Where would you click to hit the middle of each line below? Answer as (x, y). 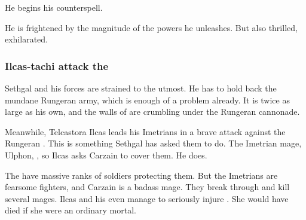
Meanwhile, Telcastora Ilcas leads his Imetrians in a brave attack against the (145, 131)
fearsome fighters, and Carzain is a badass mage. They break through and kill (147, 187)
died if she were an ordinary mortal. (71, 210)
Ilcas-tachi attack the (57, 65)
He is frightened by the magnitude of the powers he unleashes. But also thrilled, (151, 27)
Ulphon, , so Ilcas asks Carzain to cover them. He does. (106, 155)
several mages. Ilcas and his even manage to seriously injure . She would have (147, 198)
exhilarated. (27, 39)
